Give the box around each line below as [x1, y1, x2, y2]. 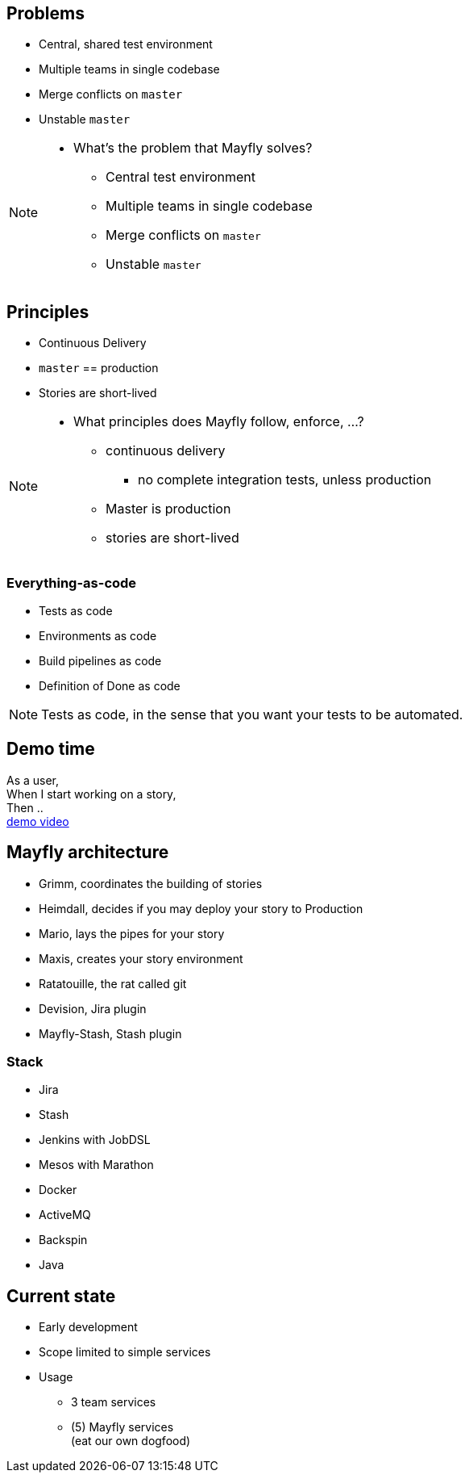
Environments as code [39, 629, 157, 643]
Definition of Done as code [39, 679, 181, 693]
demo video [6, 814, 69, 828]
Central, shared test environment [39, 37, 213, 52]
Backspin [39, 1233, 88, 1247]
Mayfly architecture [6, 842, 169, 863]
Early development [39, 1320, 138, 1334]
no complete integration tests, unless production [138, 471, 432, 488]
